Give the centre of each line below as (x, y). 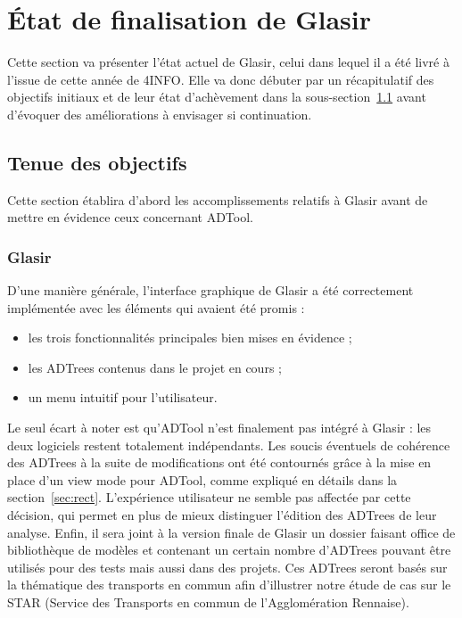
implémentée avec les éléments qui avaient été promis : (156, 307)
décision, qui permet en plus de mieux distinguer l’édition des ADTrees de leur (222, 515)
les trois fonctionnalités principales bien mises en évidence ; (190, 338)
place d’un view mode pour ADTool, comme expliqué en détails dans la (202, 479)
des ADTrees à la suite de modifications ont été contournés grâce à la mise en (219, 462)
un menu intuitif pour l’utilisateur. (123, 397)
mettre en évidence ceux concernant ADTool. (130, 217)
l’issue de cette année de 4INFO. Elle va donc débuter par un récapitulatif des (221, 79)
